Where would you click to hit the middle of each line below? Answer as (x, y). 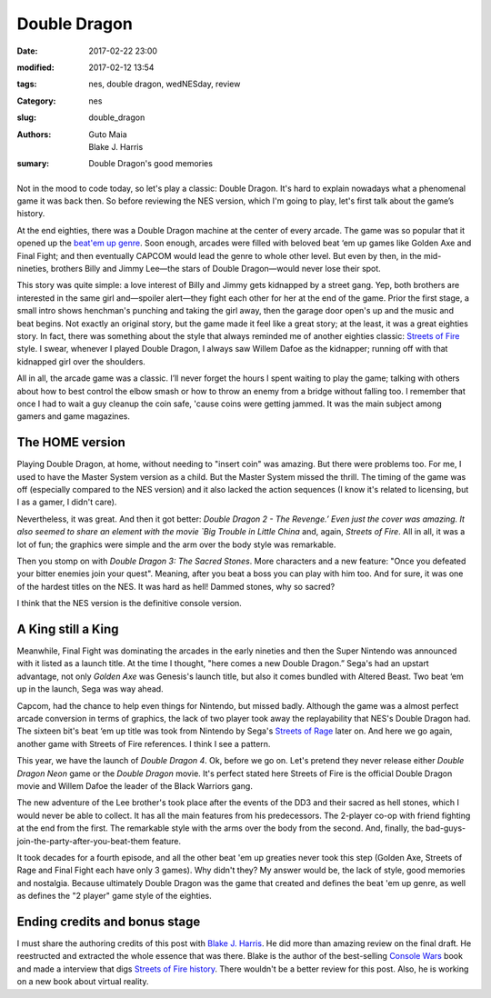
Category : (36, 101)
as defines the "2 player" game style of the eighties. (115, 896)
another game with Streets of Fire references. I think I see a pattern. (144, 744)
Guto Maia (108, 134)
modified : (35, 67)
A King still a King (68, 629)
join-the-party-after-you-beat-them (83, 841)
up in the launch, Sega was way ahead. (90, 689)
